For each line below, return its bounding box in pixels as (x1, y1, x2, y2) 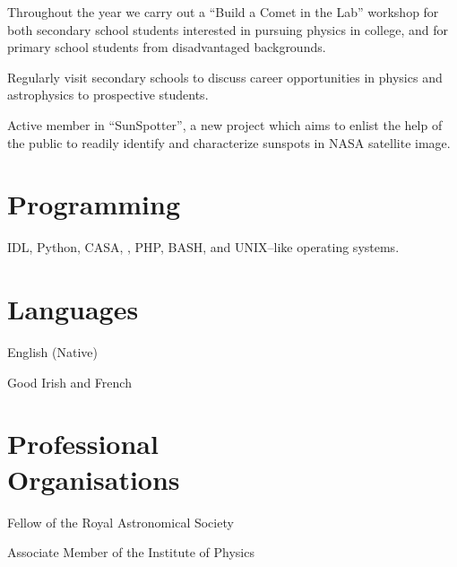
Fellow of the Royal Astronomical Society (7, 512, 234, 531)
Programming (7, 186, 180, 222)
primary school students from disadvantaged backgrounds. (7, 38, 326, 57)
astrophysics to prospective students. (7, 85, 209, 104)
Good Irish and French (7, 372, 132, 391)
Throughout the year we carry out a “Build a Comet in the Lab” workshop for (7, 3, 439, 21)
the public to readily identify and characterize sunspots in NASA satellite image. (7, 133, 451, 152)
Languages (7, 291, 139, 327)
